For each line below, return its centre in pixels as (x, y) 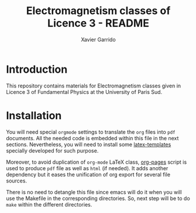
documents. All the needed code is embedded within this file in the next (92, 138)
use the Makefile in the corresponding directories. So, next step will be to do (98, 198)
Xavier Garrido (98, 39)
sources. (17, 181)
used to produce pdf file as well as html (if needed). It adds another (87, 168)
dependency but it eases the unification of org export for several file (88, 174)
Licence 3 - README (98, 23)
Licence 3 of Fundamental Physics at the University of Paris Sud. (84, 92)
